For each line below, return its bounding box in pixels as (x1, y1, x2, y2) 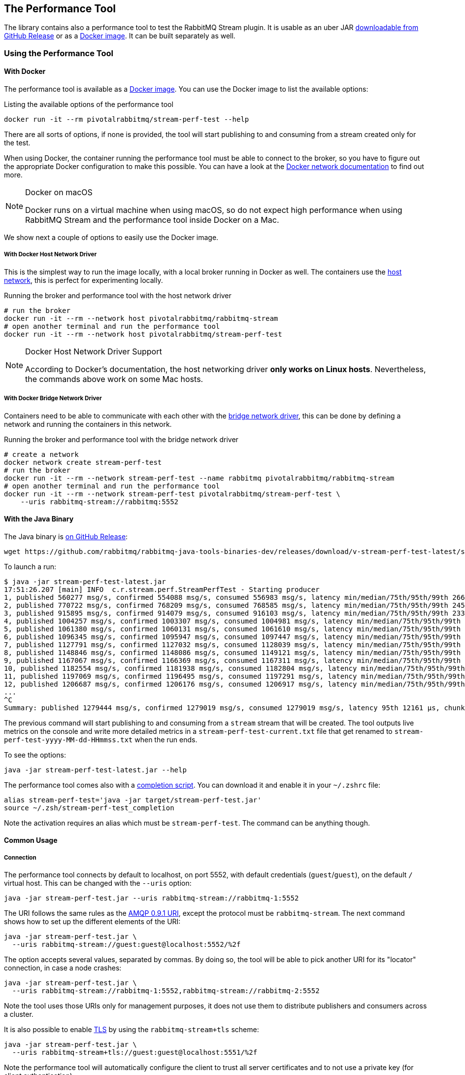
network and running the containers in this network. (4, 419, 172, 428)
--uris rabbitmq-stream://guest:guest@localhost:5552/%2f (12, 940, 241, 949)
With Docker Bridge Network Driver (4, 395, 102, 402)
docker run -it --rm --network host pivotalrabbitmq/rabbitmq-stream (4, 314, 278, 322)
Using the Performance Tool (4, 48, 113, 58)
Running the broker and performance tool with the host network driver (4, 291, 232, 300)
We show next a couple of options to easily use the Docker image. (4, 233, 219, 242)
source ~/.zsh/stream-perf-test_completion (4, 803, 174, 812)
